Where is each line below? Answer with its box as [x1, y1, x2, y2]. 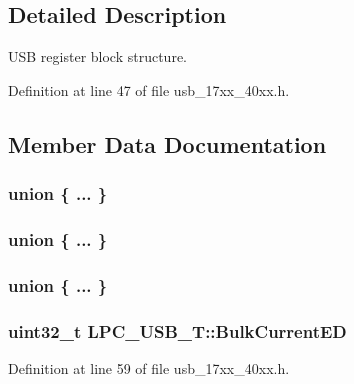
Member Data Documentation [8, 128, 327, 159]
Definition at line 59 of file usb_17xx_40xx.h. [8, 357, 290, 378]
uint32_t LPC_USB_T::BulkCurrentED [8, 318, 347, 343]
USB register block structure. [8, 46, 188, 67]
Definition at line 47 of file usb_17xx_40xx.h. [8, 79, 290, 100]
